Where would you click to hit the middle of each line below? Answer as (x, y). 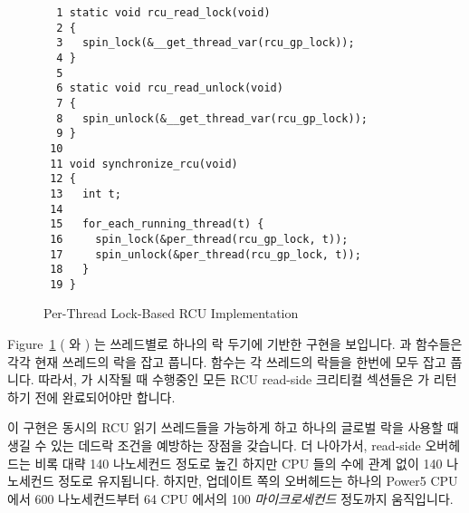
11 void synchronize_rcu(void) (144, 164)
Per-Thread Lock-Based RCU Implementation (171, 313)
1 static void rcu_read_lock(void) (163, 13)
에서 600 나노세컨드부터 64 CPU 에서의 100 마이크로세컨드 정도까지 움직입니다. (230, 498)
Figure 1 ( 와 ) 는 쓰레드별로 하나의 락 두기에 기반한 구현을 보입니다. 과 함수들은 (235, 344)
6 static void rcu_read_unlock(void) (170, 88)
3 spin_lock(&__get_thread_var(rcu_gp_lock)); (206, 43)
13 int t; (86, 194)
